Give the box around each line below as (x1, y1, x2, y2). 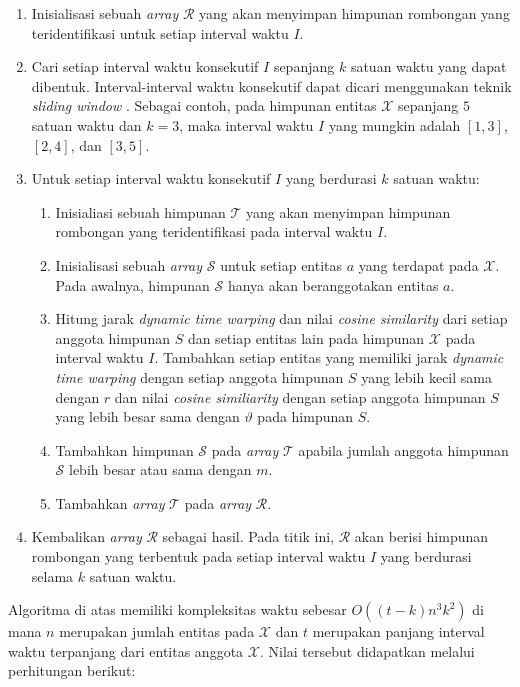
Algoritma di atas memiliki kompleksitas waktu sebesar (8, 599, 347, 620)
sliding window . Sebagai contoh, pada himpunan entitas (31, 95, 377, 116)
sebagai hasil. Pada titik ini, (162, 526, 335, 547)
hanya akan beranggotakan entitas (227, 274, 439, 295)
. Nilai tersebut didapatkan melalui (259, 640, 475, 661)
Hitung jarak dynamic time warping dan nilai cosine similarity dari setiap (55, 308, 508, 329)
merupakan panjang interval (312, 621, 485, 642)
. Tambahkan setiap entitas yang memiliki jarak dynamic (154, 347, 504, 368)
